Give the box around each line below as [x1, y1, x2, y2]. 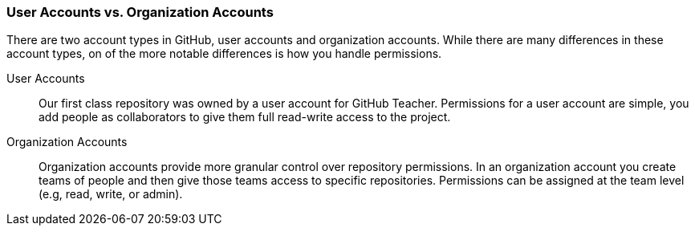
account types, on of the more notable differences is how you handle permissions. [6, 47, 442, 61]
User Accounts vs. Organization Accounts [6, 4, 274, 20]
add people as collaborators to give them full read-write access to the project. [39, 110, 451, 124]
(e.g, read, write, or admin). [39, 187, 183, 201]
